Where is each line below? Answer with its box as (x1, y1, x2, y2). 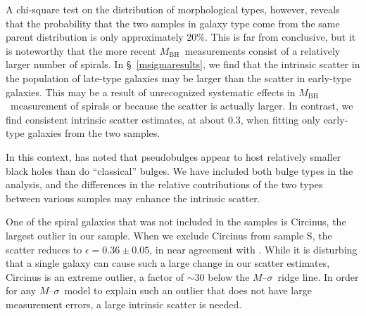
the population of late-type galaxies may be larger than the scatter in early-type (6, 70, 352, 85)
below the (208, 269, 250, 284)
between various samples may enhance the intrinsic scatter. (6, 190, 260, 205)
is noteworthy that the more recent (6, 43, 157, 58)
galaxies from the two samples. (27, 126, 160, 140)
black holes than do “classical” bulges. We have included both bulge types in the (6, 163, 353, 178)
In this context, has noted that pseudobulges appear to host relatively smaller (6, 149, 341, 164)
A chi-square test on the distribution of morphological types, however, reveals (6, 2, 340, 16)
